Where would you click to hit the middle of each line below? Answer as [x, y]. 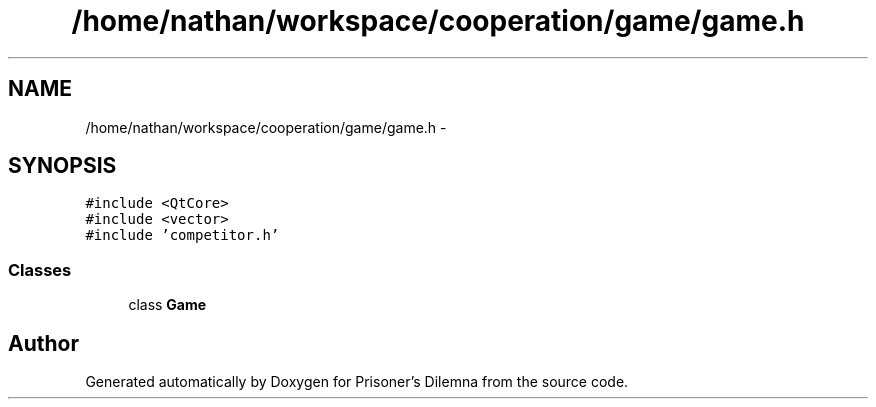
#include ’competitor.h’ [182, 235]
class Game [167, 305]
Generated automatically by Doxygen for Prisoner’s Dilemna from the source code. [357, 382]
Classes [40, 269]
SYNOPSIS [62, 166]
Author [43, 343]
